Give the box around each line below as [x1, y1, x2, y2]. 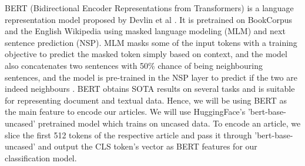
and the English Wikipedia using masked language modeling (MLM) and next [5, 25, 286, 37]
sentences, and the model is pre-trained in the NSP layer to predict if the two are [5, 71, 297, 83]
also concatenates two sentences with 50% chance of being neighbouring [5, 59, 263, 71]
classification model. [5, 151, 77, 164]
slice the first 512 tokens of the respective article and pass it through [5, 128, 252, 141]
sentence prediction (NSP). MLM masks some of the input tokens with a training [5, 36, 297, 48]
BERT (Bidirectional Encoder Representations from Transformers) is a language [5, 2, 294, 14]
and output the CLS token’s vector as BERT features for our [38, 140, 257, 152]
